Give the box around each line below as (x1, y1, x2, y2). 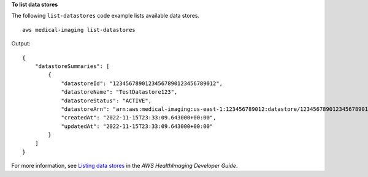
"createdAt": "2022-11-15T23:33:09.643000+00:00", (61, 114, 217, 121)
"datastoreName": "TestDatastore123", (61, 89, 178, 96)
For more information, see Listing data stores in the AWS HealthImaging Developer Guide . (11, 162, 238, 170)
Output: (11, 40, 31, 47)
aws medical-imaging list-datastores (22, 26, 136, 33)
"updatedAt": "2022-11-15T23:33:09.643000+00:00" (61, 122, 213, 130)
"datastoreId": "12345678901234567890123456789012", (61, 80, 223, 87)
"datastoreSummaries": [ (34, 62, 110, 70)
